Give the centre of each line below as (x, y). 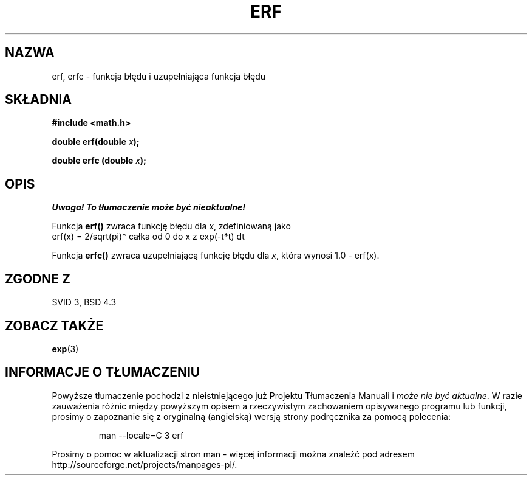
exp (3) (65, 349)
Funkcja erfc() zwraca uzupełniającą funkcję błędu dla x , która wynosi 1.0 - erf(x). (216, 256)
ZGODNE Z (38, 279)
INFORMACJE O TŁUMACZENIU (103, 372)
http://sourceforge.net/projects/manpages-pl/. (145, 464)
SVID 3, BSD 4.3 (84, 302)
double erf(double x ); (96, 142)
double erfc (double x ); (99, 161)
